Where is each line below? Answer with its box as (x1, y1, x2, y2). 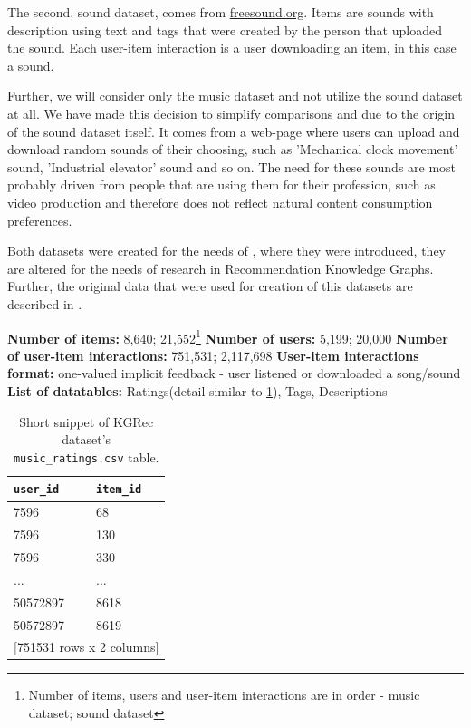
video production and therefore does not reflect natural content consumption (7, 192, 433, 211)
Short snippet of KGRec (19, 412, 154, 431)
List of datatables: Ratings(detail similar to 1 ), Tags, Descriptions (7, 381, 388, 400)
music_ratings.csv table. (13, 447, 159, 466)
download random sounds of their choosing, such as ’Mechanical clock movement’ (7, 140, 458, 159)
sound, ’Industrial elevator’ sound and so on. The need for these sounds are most (7, 157, 457, 176)
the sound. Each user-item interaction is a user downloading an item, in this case (7, 38, 457, 57)
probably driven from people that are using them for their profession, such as (7, 175, 436, 194)
